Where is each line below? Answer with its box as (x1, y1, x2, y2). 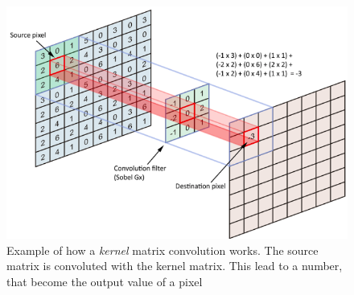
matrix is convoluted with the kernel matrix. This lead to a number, (6, 257, 343, 274)
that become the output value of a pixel (6, 272, 203, 289)
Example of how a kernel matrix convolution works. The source (6, 241, 319, 258)
